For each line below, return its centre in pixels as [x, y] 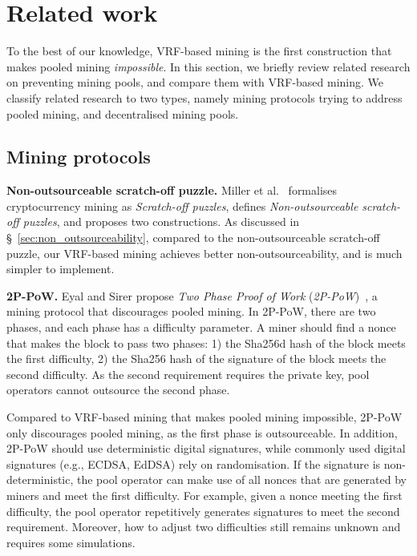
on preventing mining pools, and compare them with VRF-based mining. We [195, 82]
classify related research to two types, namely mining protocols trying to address [204, 97]
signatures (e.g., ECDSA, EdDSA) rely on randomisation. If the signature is [194, 463]
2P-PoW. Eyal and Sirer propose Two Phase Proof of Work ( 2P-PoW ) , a [192, 295]
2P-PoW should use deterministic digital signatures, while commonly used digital [206, 448]
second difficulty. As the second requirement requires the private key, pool [188, 374]
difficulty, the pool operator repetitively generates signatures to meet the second [203, 511]
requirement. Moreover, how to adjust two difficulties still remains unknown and [204, 527]
